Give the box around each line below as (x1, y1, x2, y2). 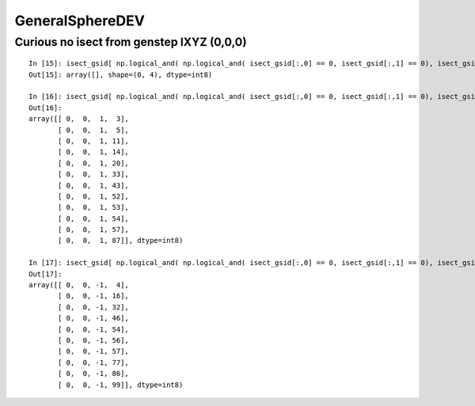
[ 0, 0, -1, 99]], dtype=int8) (58, 380, 184, 389)
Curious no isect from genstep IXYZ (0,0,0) (14, 35, 247, 49)
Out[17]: (28, 269, 63, 279)
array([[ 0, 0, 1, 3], (28, 115, 130, 123)
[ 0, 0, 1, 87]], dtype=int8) (58, 236, 184, 245)
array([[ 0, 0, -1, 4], (28, 281, 130, 290)
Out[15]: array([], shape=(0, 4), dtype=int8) (28, 70, 213, 79)
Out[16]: (28, 103, 63, 112)
